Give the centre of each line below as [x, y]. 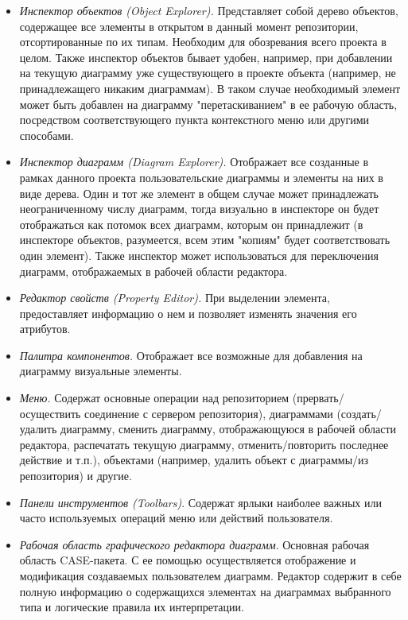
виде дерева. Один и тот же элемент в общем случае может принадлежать [199, 193]
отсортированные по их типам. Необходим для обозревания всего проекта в [203, 42]
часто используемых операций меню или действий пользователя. [176, 518]
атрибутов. [45, 329]
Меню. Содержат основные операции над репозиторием [154, 398]
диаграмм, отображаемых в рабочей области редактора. [153, 271]
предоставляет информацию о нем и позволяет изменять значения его [188, 313]
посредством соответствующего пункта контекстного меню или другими [194, 120]
